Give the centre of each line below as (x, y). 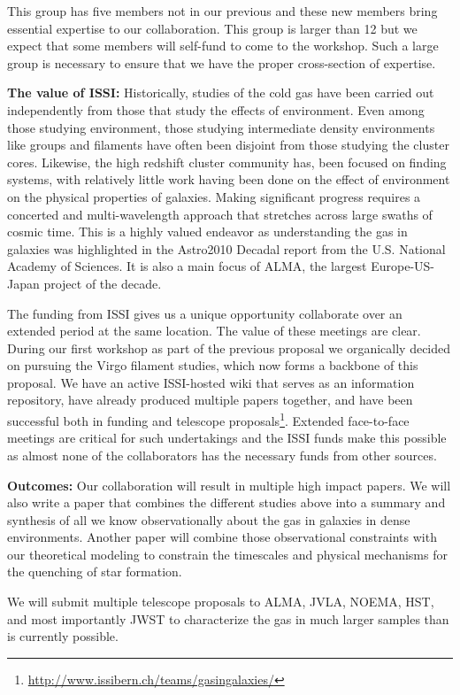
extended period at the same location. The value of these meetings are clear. (214, 331)
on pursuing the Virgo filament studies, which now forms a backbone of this (213, 365)
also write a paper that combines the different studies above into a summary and (226, 502)
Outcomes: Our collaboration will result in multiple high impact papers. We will (229, 485)
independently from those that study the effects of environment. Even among (216, 109)
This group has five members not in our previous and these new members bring (222, 11)
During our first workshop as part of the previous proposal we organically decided (229, 347)
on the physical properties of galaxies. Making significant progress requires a (214, 196)
